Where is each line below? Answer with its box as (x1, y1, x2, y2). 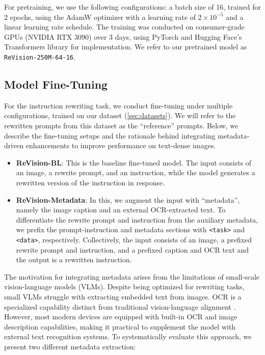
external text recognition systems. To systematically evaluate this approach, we (4, 331, 252, 342)
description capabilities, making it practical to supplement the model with (4, 321, 236, 332)
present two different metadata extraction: (4, 341, 136, 352)
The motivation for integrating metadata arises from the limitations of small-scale (4, 271, 260, 282)
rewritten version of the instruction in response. (16, 177, 165, 187)
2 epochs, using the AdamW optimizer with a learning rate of (4, 11, 196, 22)
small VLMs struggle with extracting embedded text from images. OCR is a (4, 291, 242, 302)
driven (4, 140, 24, 151)
